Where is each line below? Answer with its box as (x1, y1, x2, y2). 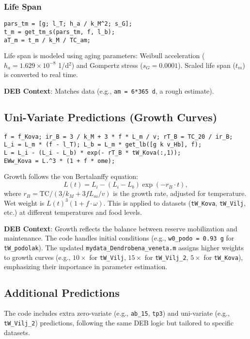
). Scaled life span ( (178, 60, 235, 70)
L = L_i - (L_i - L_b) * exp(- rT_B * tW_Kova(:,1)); (4, 149, 181, 157)
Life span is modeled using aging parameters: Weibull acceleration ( (4, 50, 205, 61)
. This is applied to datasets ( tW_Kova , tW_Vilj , (103, 197, 246, 208)
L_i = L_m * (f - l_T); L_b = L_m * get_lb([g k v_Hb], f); (4, 141, 202, 148)
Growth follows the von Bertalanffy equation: (4, 171, 138, 181)
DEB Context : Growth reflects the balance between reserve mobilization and (4, 223, 237, 233)
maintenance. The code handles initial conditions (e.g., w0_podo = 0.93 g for (4, 233, 234, 243)
